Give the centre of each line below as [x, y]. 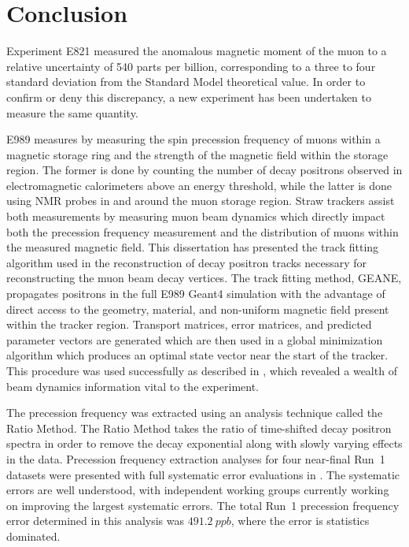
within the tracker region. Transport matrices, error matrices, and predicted [189, 324]
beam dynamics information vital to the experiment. [133, 386]
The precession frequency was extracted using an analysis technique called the [195, 413]
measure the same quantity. [72, 112]
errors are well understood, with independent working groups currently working [198, 490]
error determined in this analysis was [96, 521]
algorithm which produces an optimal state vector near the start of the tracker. [197, 355]
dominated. [33, 536]
